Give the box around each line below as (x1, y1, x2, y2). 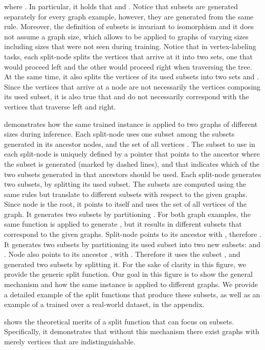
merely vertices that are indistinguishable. (4, 336, 136, 346)
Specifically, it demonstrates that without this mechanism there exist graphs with (4, 326, 259, 337)
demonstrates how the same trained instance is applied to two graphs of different (4, 118, 258, 129)
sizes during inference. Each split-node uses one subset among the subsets (4, 128, 235, 139)
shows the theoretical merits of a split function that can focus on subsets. (4, 316, 234, 326)
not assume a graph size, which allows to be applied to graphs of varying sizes (4, 31, 249, 41)
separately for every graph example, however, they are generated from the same (4, 11, 254, 21)
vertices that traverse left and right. (4, 101, 116, 112)
